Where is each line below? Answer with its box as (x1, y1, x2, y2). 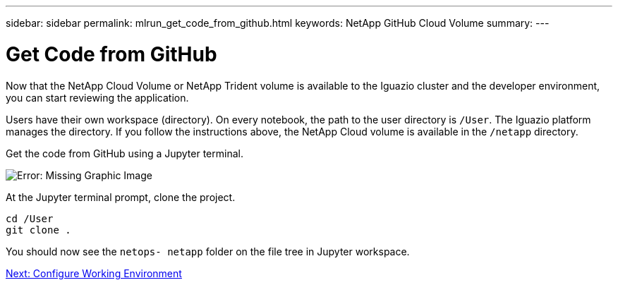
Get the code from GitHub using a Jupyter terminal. (6, 147, 243, 159)
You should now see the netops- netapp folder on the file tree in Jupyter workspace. (6, 245, 410, 257)
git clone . (6, 224, 71, 236)
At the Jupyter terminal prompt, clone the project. (6, 190, 236, 203)
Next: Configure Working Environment (6, 267, 182, 279)
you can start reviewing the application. (6, 91, 189, 104)
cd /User (6, 212, 54, 224)
